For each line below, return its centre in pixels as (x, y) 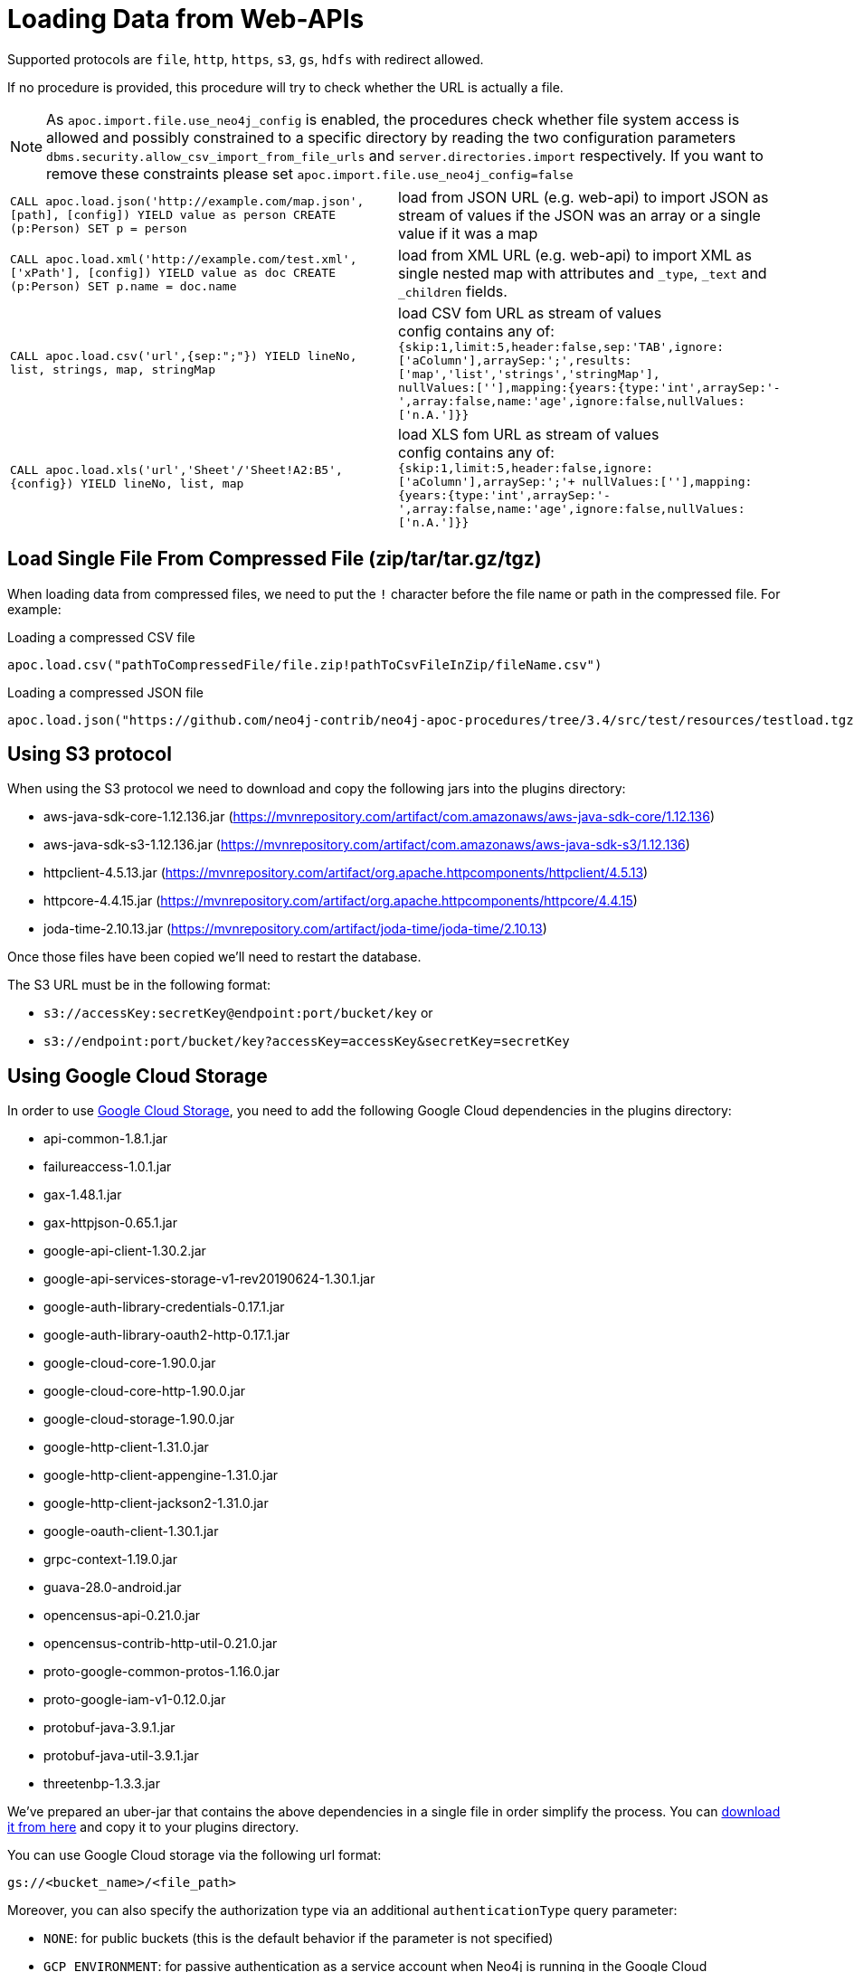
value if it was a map (468, 233)
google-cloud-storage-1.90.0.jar (139, 1419)
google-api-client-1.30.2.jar (125, 1251)
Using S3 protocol (90, 754)
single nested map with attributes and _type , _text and (583, 273)
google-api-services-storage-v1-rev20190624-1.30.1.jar (209, 1279)
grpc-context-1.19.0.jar (110, 1560)
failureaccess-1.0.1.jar (108, 1167)
